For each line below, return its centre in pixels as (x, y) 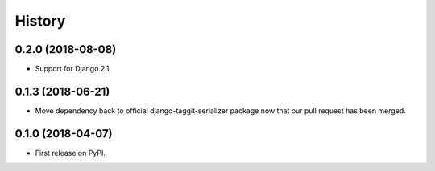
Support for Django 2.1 (72, 69)
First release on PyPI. (70, 153)
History (40, 21)
